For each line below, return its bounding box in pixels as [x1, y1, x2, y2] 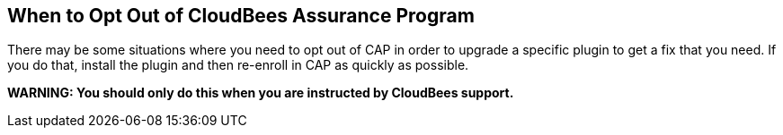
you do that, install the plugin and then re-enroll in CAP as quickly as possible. [7, 57, 469, 73]
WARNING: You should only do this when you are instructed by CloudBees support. [7, 85, 514, 101]
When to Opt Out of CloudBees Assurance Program [7, 4, 475, 27]
